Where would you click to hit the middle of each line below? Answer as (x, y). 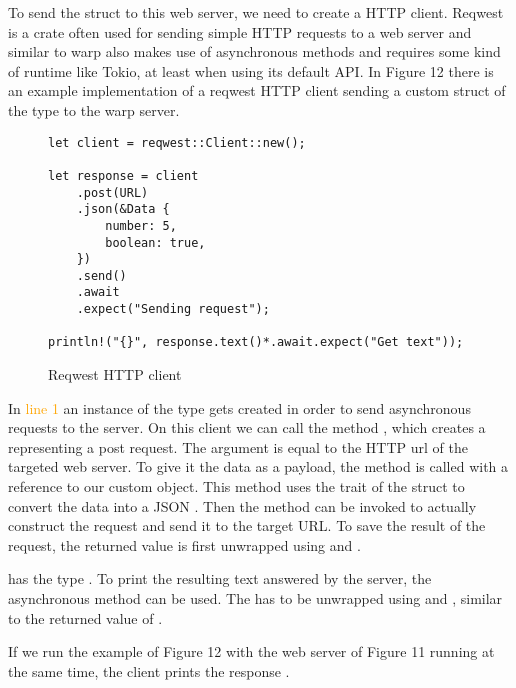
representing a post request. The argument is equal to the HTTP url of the (238, 446)
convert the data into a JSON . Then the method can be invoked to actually (242, 505)
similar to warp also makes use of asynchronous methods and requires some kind (254, 51)
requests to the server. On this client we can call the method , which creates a (247, 427)
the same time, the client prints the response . (149, 670)
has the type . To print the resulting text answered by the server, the (220, 578)
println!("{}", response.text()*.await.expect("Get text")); (256, 342)
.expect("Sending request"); (173, 309)
